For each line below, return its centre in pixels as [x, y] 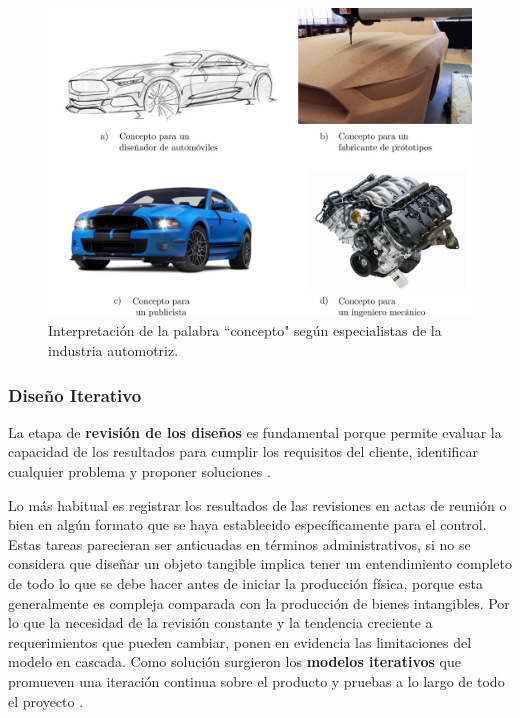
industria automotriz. [113, 350]
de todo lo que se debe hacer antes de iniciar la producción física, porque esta [245, 583]
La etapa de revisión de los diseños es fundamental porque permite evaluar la [255, 431]
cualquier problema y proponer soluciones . [139, 471]
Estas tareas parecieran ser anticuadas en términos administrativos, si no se [239, 543]
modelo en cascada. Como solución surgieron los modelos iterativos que [234, 661]
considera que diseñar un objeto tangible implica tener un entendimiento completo [260, 563]
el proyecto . [46, 700]
